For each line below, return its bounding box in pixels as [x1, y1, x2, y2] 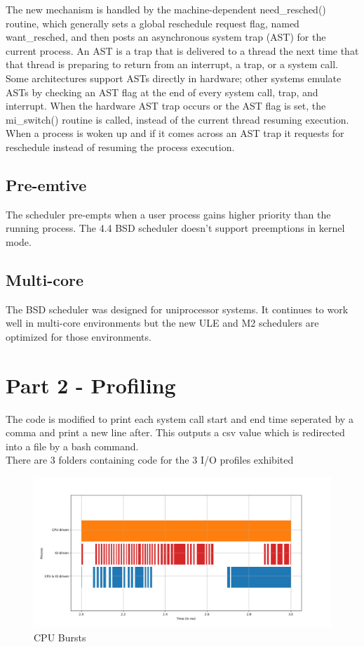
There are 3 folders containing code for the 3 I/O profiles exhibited [6, 452, 294, 467]
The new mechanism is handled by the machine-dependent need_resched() [6, 2, 326, 16]
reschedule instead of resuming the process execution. [6, 139, 235, 154]
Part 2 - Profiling [6, 370, 176, 399]
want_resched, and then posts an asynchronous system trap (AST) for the [6, 30, 326, 44]
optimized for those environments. [6, 329, 151, 344]
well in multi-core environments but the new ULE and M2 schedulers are [6, 315, 319, 330]
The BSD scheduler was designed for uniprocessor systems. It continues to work [6, 301, 349, 316]
